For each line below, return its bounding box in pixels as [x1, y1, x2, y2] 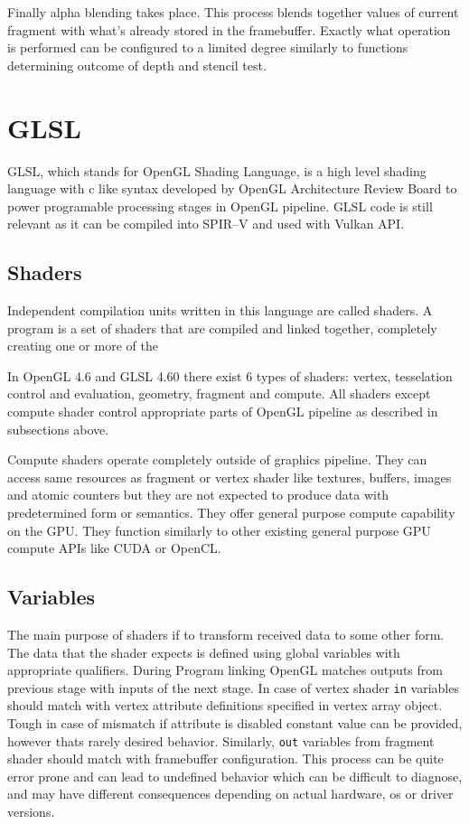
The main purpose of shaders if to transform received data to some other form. [7, 625, 445, 643]
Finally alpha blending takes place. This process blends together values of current [7, 3, 459, 21]
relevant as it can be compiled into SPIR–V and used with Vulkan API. [7, 214, 405, 233]
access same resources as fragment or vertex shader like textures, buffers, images [7, 467, 452, 486]
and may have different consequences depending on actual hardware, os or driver [7, 784, 454, 803]
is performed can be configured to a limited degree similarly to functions [7, 38, 408, 57]
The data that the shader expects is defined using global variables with [7, 642, 400, 661]
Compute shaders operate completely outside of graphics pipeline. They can [7, 450, 427, 469]
